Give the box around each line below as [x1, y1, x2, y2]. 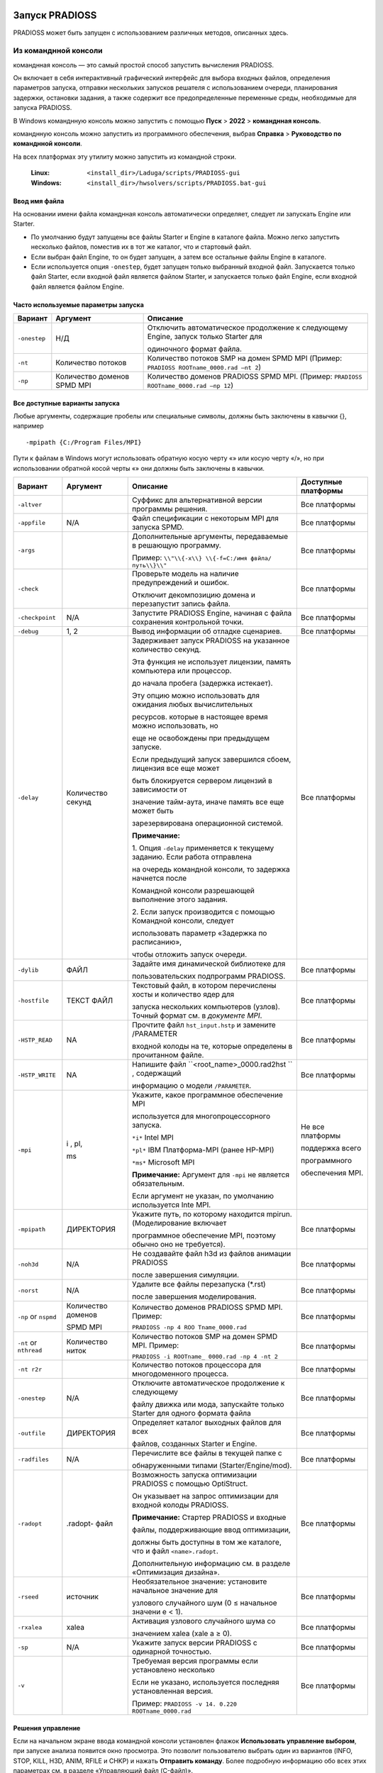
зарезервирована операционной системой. [132, 818, 284, 828]
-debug [17, 628, 39, 635]
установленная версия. [132, 1686, 213, 1696]
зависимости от [132, 784, 187, 794]
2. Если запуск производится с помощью [132, 907, 276, 917]
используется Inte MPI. [132, 1200, 211, 1210]
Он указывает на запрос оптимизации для [132, 1491, 279, 1501]
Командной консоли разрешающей [132, 886, 255, 896]
